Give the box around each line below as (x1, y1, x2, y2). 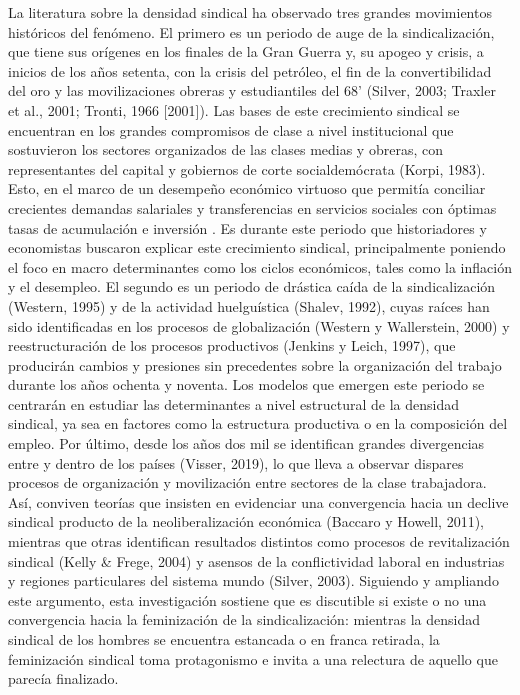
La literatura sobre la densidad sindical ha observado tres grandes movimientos (8, 2, 492, 22)
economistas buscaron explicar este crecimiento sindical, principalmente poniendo (8, 237, 506, 258)
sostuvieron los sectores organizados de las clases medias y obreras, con (8, 139, 443, 160)
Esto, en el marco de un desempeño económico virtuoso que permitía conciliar (8, 178, 486, 199)
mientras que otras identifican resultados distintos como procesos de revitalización (8, 531, 510, 552)
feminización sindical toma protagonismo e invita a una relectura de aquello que (8, 648, 498, 669)
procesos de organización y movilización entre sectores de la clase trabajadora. (8, 472, 487, 493)
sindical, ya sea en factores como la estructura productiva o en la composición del (8, 413, 508, 434)
